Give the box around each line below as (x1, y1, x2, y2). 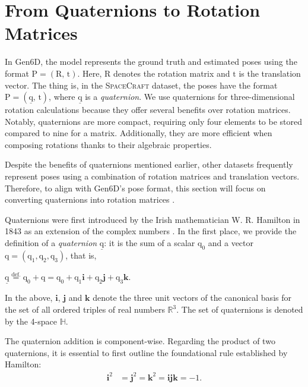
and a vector (208, 237, 253, 249)
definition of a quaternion (5, 237, 97, 249)
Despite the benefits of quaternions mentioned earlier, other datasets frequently (5, 158, 293, 171)
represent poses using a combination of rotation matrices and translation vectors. (5, 170, 300, 183)
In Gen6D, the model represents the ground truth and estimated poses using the (5, 55, 297, 68)
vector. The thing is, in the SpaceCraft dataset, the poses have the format (5, 78, 278, 91)
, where (49, 90, 75, 103)
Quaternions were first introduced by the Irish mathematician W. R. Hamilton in (5, 213, 300, 225)
